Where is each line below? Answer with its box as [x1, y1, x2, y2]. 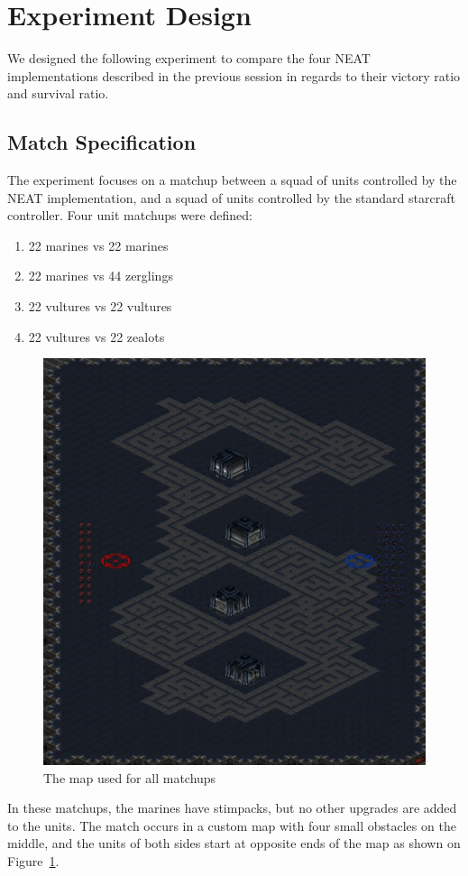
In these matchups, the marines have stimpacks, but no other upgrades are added [7, 798, 457, 817]
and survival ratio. [7, 84, 109, 103]
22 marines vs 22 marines [28, 235, 169, 254]
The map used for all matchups [43, 768, 216, 787]
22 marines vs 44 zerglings [28, 266, 173, 285]
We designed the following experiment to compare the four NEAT [7, 49, 371, 68]
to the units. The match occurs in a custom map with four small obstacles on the [7, 816, 456, 835]
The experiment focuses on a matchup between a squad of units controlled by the [7, 171, 457, 189]
